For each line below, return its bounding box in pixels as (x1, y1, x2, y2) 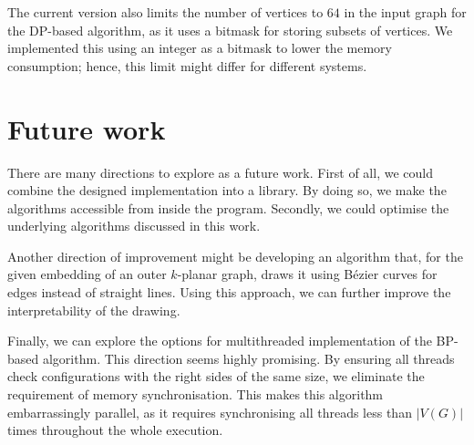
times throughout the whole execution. (7, 420, 223, 440)
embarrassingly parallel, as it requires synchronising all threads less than (7, 402, 412, 421)
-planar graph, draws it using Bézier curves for (177, 264, 438, 284)
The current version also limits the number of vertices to (7, 3, 324, 21)
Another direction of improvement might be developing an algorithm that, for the (7, 246, 463, 265)
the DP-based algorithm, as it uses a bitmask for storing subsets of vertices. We (7, 20, 453, 39)
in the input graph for (344, 3, 467, 21)
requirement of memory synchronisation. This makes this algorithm (7, 385, 384, 404)
